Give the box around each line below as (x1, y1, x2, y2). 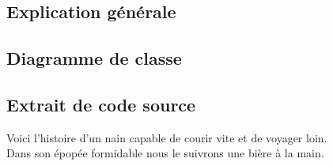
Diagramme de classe (6, 46, 182, 70)
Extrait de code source (6, 92, 196, 116)
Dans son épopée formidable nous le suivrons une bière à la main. (6, 145, 324, 161)
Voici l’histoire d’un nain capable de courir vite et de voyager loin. (6, 129, 327, 145)
